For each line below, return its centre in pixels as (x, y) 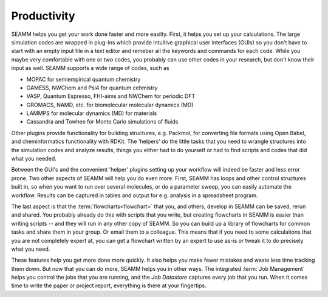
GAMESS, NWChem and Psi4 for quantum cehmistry (92, 88)
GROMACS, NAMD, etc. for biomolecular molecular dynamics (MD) (110, 105)
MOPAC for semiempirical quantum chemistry (84, 79)
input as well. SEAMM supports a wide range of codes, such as (90, 68)
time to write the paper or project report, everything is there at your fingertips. (109, 285)
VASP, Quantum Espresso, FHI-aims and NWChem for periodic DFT (111, 96)
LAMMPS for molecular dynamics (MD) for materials (92, 113)
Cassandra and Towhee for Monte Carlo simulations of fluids (102, 122)
